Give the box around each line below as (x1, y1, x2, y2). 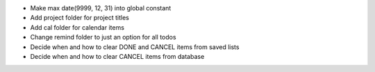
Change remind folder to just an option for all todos (30, 33, 176, 42)
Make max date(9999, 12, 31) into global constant (30, 4, 172, 12)
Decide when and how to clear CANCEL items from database (30, 52, 205, 60)
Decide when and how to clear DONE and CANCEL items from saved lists (30, 42, 240, 51)
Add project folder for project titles (30, 14, 130, 22)
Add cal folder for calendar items (30, 23, 125, 31)
